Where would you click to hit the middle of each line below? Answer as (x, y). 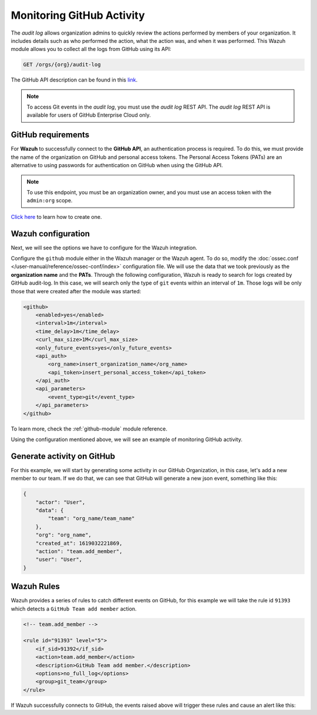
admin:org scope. (50, 201)
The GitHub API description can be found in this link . (74, 80)
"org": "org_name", (64, 535)
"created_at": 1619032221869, (79, 543)
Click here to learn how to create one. (56, 216)
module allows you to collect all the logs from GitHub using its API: (91, 49)
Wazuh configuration (50, 234)
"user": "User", (59, 560)
